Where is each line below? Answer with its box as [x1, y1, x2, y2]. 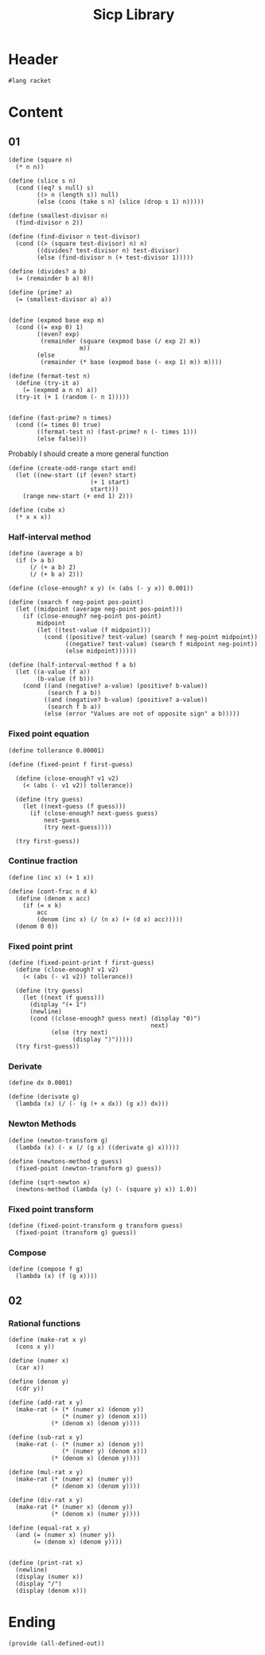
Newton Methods [8, 1118, 77, 1129]
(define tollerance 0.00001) [8, 747, 105, 755]
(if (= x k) [22, 901, 62, 909]
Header [8, 50, 58, 69]
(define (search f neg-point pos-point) [8, 598, 145, 606]
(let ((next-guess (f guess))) [22, 802, 127, 810]
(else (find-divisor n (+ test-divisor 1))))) [37, 253, 194, 261]
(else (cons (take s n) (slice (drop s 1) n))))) [37, 198, 205, 206]
